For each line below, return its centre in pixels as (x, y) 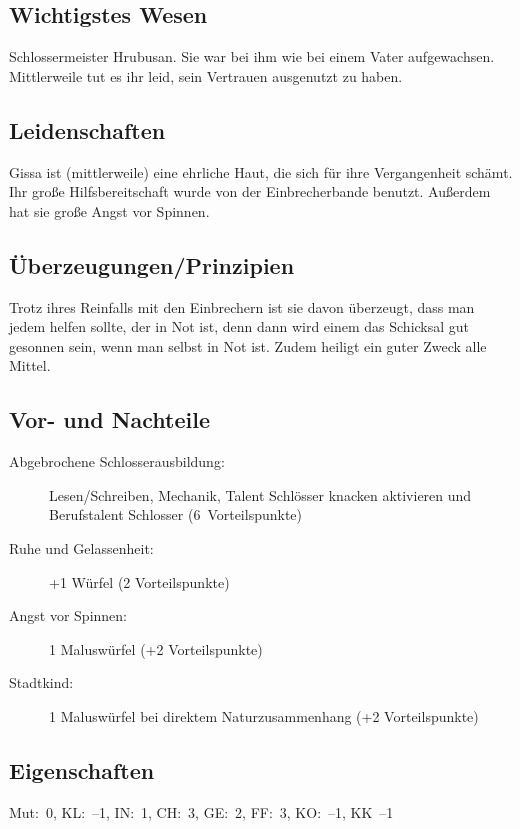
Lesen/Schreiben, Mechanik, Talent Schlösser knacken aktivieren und (260, 494)
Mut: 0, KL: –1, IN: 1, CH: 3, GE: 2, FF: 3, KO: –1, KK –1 (201, 811)
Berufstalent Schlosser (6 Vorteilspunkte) (176, 514)
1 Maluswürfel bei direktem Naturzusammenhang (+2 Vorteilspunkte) (264, 715)
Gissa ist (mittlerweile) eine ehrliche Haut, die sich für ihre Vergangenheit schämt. (261, 171)
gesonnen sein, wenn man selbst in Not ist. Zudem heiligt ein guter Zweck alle (248, 345)
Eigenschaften (82, 769)
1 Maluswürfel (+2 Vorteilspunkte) (156, 648)
